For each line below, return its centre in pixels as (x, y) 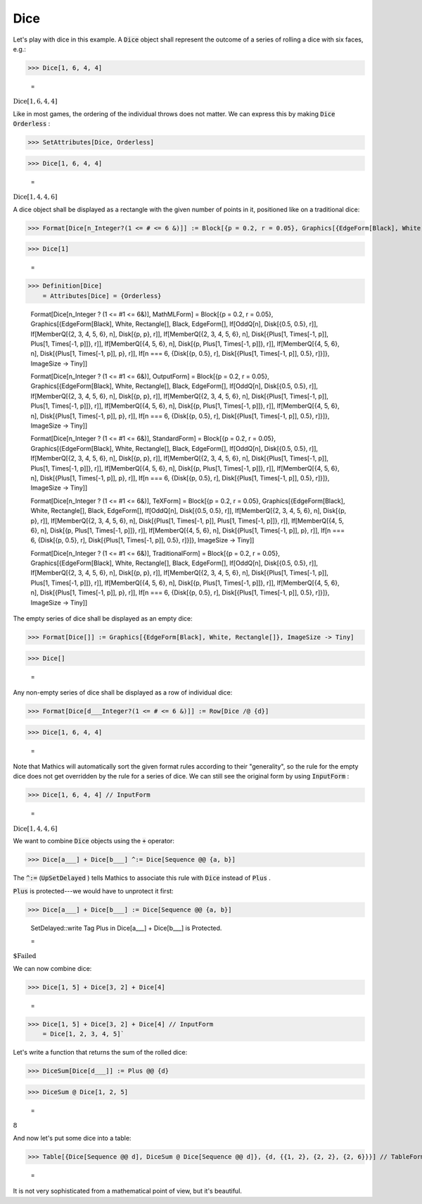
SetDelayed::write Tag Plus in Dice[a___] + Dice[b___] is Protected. (126, 928)
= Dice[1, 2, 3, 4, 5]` (83, 1034)
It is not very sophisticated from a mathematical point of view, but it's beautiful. (128, 1191)
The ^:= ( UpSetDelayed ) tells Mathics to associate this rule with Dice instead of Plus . (142, 878)
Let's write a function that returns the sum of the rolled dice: (100, 1053)
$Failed (25, 956)
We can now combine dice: (52, 968)
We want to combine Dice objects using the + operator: (94, 841)
